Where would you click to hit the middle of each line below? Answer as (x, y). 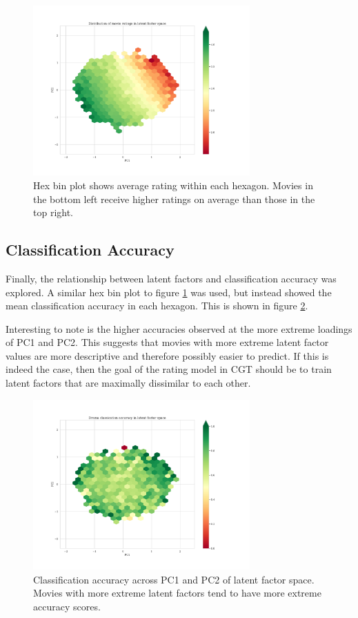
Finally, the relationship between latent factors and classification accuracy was (171, 278)
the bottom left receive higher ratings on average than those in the (174, 199)
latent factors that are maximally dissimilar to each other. (128, 383)
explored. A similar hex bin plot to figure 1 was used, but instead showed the (169, 292)
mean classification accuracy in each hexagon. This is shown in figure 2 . (157, 306)
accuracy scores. (67, 606)
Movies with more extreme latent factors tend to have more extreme (177, 593)
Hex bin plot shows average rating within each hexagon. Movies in (173, 185)
